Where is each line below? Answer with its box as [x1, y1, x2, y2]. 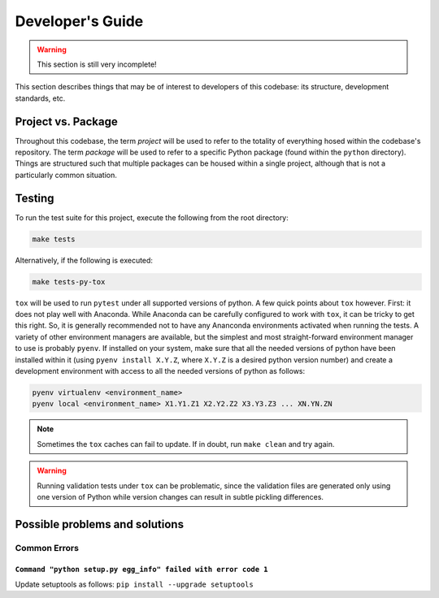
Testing [15, 191, 54, 205]
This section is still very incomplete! [37, 59, 158, 69]
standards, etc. [15, 93, 66, 103]
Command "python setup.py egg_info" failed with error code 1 [15, 565, 268, 574]
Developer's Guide [15, 12, 144, 30]
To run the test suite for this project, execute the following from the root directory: [15, 212, 289, 223]
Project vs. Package [15, 115, 118, 128]
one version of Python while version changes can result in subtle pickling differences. [37, 492, 324, 501]
